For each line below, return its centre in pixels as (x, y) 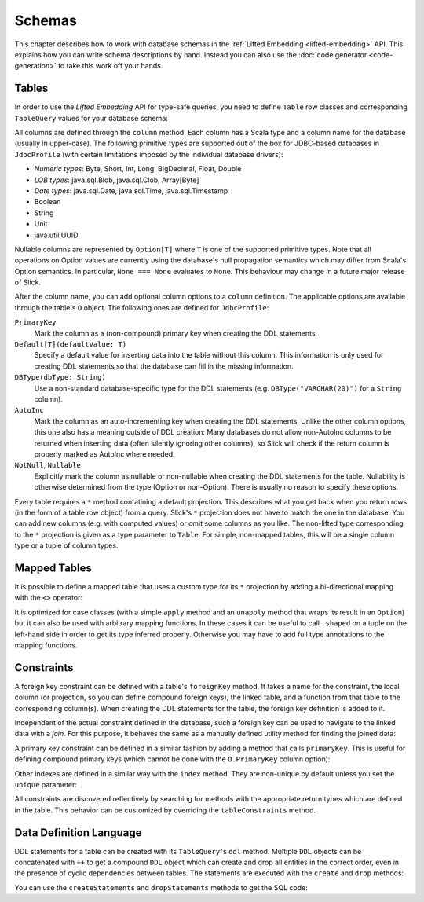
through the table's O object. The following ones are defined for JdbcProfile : (142, 307)
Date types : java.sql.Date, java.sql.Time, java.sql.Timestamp (131, 191)
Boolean (48, 202)
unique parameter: (46, 784)
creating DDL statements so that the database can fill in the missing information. (164, 366)
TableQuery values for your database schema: (91, 118)
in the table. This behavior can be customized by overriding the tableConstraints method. (165, 810)
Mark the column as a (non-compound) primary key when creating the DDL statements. (176, 333)
